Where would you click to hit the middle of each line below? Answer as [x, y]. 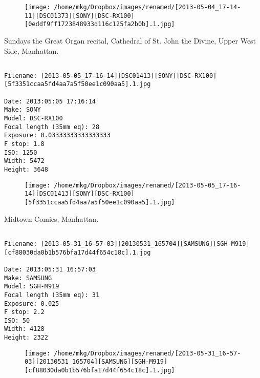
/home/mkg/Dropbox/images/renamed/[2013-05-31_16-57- [147, 353]
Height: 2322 [26, 338]
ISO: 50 [17, 320]
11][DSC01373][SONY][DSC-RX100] [80, 16]
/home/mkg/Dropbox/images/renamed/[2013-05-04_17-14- [147, 7]
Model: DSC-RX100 [34, 119]
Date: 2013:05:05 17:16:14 [50, 101]
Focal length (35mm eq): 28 [52, 127]
